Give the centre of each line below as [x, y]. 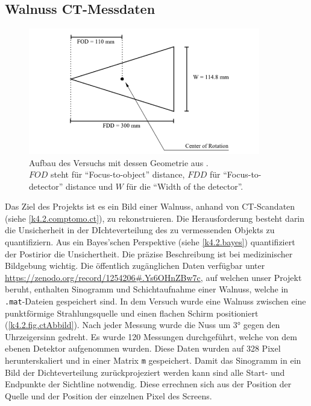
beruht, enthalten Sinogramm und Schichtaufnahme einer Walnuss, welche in [147, 289]
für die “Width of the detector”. [185, 186]
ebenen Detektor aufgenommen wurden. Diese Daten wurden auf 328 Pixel [143, 348]
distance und [89, 186]
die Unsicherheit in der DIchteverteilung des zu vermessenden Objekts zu [140, 230]
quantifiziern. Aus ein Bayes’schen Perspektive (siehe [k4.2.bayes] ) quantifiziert [150, 242]
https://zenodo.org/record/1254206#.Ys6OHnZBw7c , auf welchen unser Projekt [153, 277]
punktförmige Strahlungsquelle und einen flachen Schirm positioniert [132, 313]
